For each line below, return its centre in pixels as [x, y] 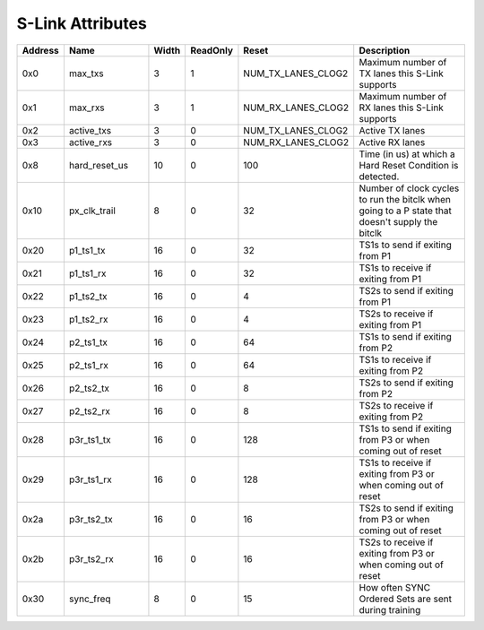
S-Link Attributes [82, 23]
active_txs [90, 130]
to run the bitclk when [405, 199]
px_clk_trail [92, 211]
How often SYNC [394, 587]
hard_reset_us [99, 165]
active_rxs [91, 142]
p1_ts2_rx [88, 319]
